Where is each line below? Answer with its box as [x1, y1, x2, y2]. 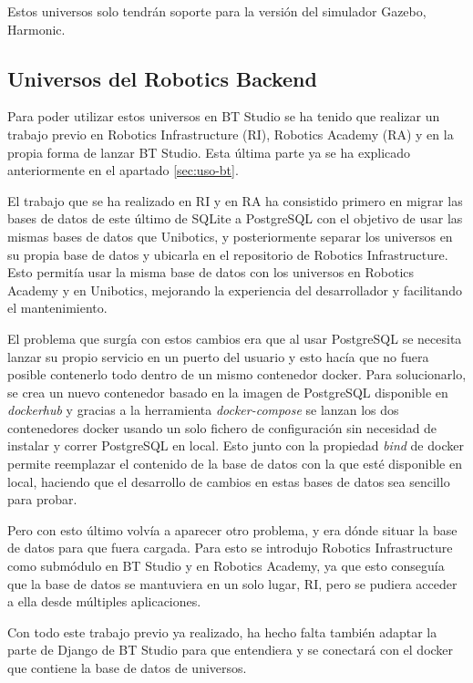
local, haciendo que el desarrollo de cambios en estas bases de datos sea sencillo [7, 471, 450, 491]
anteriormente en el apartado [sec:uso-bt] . [7, 160, 239, 180]
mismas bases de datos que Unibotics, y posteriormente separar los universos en [7, 226, 453, 245]
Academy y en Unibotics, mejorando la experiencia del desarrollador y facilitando [7, 280, 462, 299]
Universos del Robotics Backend [7, 64, 317, 92]
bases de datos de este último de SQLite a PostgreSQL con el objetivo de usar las [7, 209, 463, 228]
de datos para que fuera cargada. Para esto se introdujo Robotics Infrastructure [7, 538, 453, 557]
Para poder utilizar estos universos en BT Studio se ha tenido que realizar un [7, 107, 440, 126]
